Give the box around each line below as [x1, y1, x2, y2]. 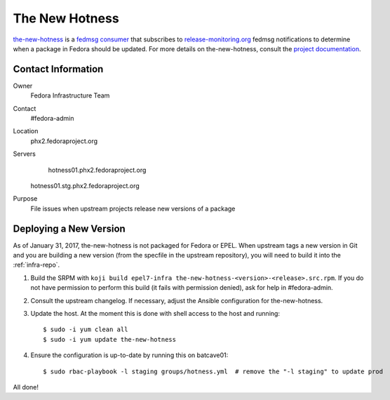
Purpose [13, 194, 38, 203]
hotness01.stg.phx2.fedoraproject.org [30, 181, 140, 189]
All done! [13, 382, 39, 391]
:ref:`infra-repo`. [13, 260, 60, 269]
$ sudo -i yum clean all [43, 326, 128, 333]
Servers [13, 149, 36, 158]
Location [13, 127, 39, 135]
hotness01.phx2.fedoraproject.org [48, 166, 147, 174]
